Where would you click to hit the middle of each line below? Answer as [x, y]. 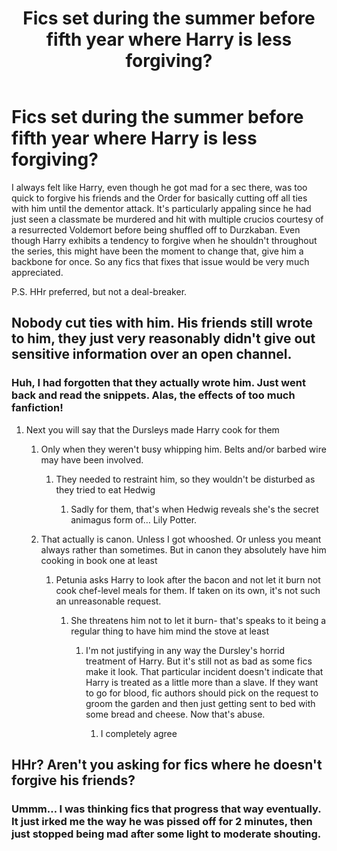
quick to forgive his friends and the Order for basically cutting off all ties [159, 198]
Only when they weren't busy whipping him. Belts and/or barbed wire [183, 449]
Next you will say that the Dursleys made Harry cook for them [152, 429]
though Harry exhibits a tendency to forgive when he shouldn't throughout [164, 240]
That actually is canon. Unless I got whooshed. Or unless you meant [181, 539]
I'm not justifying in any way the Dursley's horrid [185, 650]
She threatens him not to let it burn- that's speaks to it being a [198, 620]
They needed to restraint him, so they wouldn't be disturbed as [185, 479]
